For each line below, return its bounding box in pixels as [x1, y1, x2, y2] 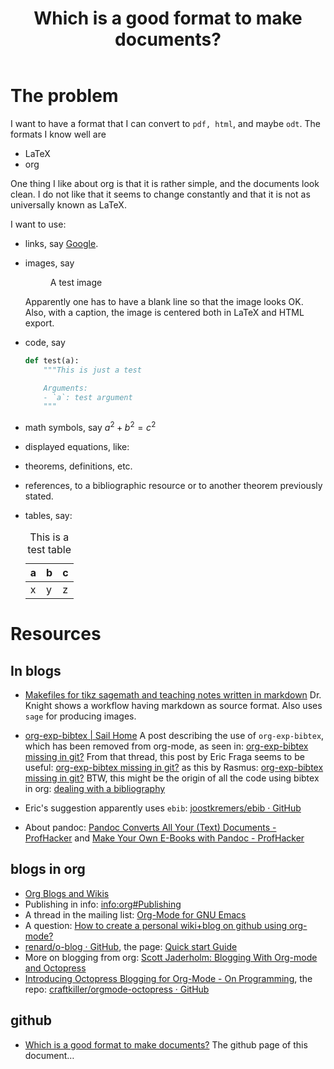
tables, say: [24, 509, 73, 521]
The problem [10, 85, 119, 107]
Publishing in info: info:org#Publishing [24, 898, 182, 910]
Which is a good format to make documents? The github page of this [24, 1038, 308, 1051]
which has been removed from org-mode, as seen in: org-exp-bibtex [24, 740, 309, 752]
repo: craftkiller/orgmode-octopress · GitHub [24, 983, 210, 995]
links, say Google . [24, 237, 99, 249]
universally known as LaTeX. [10, 198, 127, 211]
